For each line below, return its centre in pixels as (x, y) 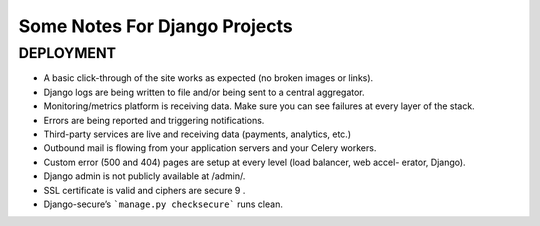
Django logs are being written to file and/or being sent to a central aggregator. (204, 92)
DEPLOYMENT (67, 53)
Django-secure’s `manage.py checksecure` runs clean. (163, 204)
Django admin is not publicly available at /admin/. (144, 176)
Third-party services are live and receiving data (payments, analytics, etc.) (197, 134)
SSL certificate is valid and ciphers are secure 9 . (144, 190)
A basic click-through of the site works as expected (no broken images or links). (208, 78)
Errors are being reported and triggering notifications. (154, 120)
